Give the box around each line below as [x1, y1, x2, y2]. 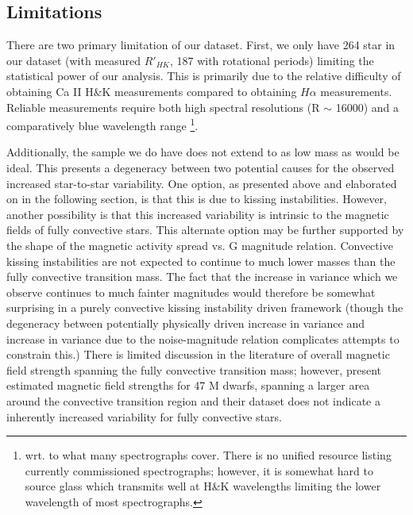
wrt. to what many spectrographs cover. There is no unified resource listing [25, 447, 392, 463]
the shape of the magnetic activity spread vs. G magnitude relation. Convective [6, 236, 393, 253]
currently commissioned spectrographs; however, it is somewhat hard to [25, 462, 373, 478]
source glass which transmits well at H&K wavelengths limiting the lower [25, 478, 381, 494]
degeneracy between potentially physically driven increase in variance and [6, 314, 365, 331]
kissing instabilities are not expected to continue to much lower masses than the [6, 252, 396, 269]
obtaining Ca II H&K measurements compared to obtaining [6, 83, 297, 99]
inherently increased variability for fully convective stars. [6, 408, 282, 425]
